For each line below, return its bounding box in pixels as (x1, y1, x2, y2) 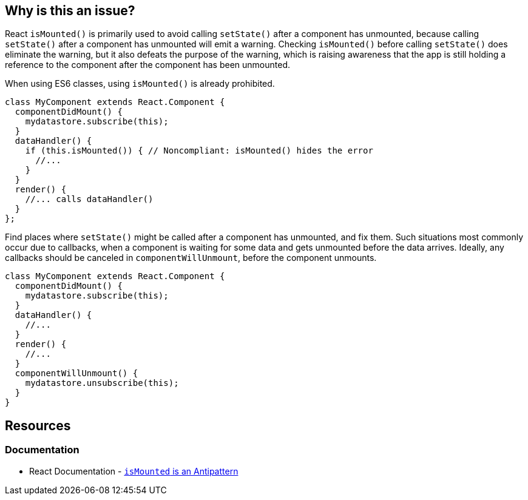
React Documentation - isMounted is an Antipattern (29, 465, 239, 476)
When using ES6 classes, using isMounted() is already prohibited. (5, 78, 275, 89)
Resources (5, 417, 71, 433)
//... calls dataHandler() (25, 194, 154, 204)
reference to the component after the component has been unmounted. (5, 59, 291, 70)
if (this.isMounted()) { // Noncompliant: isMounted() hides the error (25, 146, 373, 156)
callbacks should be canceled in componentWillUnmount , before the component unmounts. (5, 252, 377, 263)
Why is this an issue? (5, 3, 135, 18)
